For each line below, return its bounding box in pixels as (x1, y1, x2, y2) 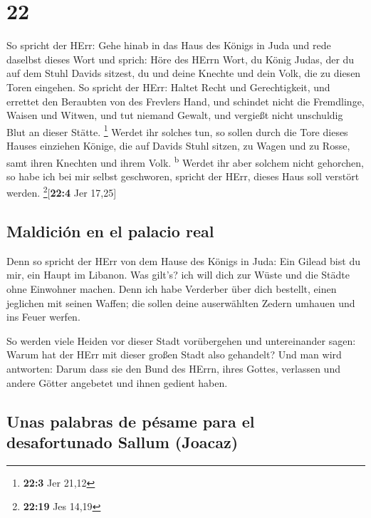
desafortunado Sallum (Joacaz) (6, 430, 239, 452)
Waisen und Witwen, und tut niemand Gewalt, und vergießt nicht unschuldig (6, 108, 343, 123)
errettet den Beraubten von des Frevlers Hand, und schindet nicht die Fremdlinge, (6, 93, 365, 108)
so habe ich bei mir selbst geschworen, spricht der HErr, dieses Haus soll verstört (6, 168, 360, 183)
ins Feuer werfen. (6, 309, 80, 324)
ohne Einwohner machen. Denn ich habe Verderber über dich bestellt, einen (6, 281, 337, 296)
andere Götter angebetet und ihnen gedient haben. (6, 375, 228, 390)
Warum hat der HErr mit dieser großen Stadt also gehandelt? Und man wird (6, 347, 342, 362)
